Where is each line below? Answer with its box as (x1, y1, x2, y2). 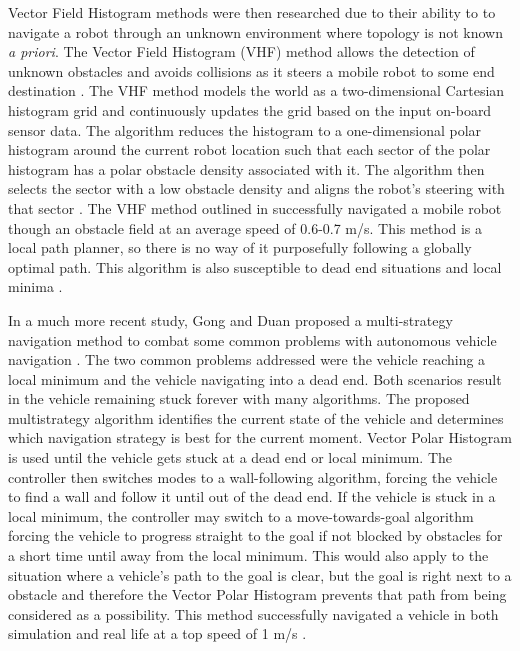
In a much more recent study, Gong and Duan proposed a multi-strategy (8, 309, 453, 330)
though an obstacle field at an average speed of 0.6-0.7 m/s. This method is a (8, 217, 483, 238)
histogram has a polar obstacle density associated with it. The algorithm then (8, 158, 485, 179)
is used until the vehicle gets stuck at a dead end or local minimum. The (8, 447, 453, 468)
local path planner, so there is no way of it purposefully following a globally (8, 237, 472, 258)
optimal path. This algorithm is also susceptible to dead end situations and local (8, 256, 502, 277)
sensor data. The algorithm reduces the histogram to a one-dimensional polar (8, 119, 482, 140)
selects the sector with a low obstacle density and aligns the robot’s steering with (8, 178, 505, 199)
